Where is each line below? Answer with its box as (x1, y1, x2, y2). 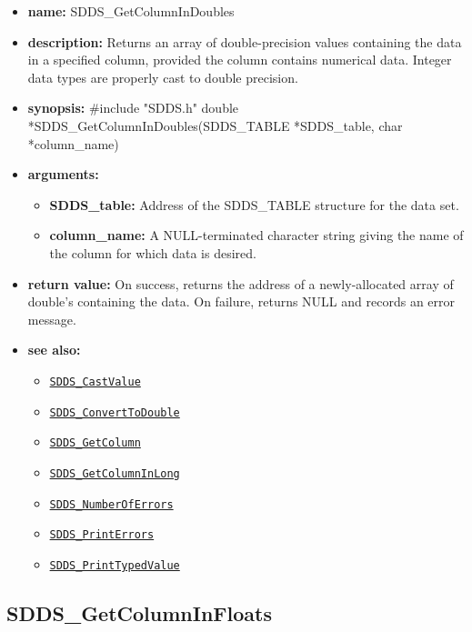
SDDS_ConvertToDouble (49, 406, 180, 419)
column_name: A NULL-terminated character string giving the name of (49, 226, 464, 245)
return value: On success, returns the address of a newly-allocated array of (27, 274, 454, 293)
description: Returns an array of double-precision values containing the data (27, 32, 462, 51)
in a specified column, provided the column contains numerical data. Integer (27, 50, 452, 69)
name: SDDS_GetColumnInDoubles (27, 2, 235, 20)
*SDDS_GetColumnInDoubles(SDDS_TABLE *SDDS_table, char (27, 115, 403, 135)
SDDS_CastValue (49, 375, 141, 388)
